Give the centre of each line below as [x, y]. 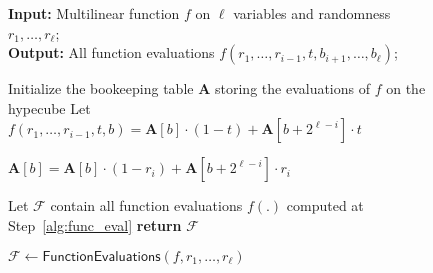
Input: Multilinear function [94, 13]
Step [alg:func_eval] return [95, 224]
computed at [325, 205]
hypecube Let [49, 107]
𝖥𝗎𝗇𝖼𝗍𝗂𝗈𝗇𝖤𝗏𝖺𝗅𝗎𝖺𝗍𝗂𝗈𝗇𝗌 [101, 256]
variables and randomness [312, 13]
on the [406, 88]
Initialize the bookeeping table [101, 88]
